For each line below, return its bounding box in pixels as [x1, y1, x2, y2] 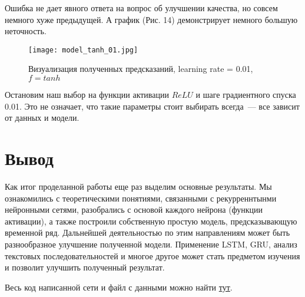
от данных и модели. [5, 111, 79, 124]
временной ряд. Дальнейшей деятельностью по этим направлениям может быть [5, 226, 290, 239]
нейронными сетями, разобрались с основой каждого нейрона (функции [5, 203, 263, 216]
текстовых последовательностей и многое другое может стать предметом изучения [5, 249, 300, 262]
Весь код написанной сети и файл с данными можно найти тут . [5, 280, 233, 293]
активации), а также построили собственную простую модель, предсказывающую [5, 214, 297, 227]
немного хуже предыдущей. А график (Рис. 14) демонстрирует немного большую [5, 13, 298, 25]
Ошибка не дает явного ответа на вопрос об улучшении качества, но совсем [5, 2, 278, 14]
